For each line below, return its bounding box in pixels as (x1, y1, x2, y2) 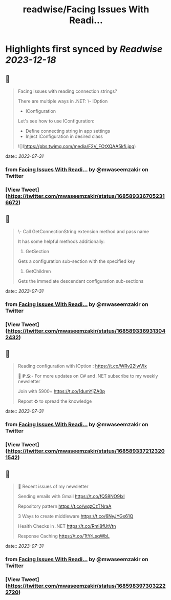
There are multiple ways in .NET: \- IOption (17, 98, 108, 104)
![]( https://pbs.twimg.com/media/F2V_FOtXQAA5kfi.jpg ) (17, 143, 136, 149)
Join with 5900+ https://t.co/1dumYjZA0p (17, 388, 105, 395)
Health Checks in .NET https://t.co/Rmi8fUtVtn (17, 523, 116, 529)
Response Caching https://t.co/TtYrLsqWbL (17, 533, 110, 539)
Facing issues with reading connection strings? (17, 88, 118, 94)
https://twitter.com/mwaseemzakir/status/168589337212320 (7, 447, 165, 454)
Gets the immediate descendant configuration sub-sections (17, 278, 144, 284)
